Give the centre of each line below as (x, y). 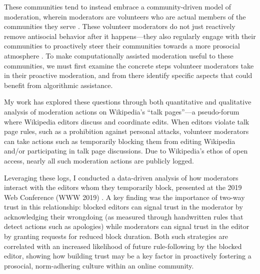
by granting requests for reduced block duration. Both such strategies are (116, 236)
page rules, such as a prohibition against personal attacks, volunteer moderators (126, 131)
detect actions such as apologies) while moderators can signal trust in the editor (127, 226)
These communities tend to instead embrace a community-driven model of (118, 6)
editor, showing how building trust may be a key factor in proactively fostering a (128, 256)
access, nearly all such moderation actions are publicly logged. (99, 160)
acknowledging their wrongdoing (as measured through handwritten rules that (124, 216)
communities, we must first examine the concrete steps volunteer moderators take (129, 65)
